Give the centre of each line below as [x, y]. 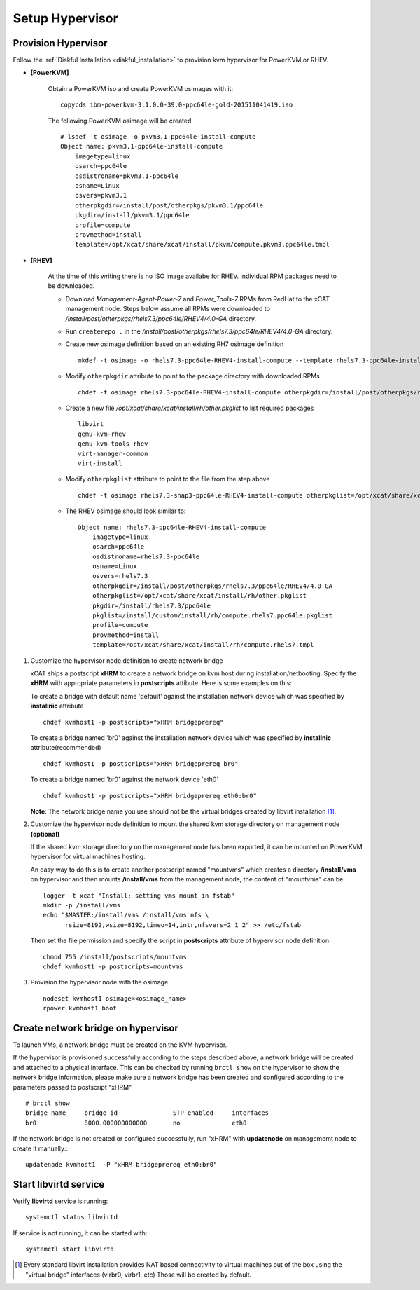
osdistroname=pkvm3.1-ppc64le [126, 176]
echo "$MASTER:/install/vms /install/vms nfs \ [126, 915]
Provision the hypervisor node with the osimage [99, 982]
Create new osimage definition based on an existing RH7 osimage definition [175, 344]
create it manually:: [40, 1148]
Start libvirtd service [59, 1184]
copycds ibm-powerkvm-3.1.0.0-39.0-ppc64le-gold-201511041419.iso [177, 105]
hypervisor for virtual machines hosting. [88, 857]
